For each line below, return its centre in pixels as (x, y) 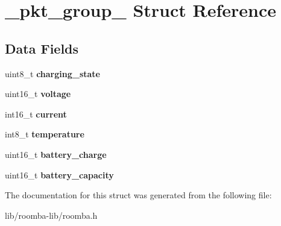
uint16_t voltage (38, 94)
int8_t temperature (45, 134)
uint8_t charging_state (52, 73)
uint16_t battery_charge (56, 154)
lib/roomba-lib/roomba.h (51, 215)
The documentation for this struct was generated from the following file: (138, 195)
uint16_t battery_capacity (59, 174)
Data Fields (42, 48)
